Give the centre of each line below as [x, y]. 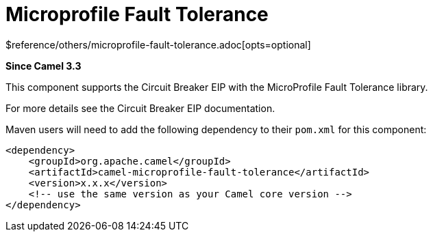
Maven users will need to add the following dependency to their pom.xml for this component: [216, 129]
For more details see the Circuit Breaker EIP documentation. [140, 108]
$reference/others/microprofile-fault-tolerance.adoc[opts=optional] [158, 44]
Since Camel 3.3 [44, 66]
